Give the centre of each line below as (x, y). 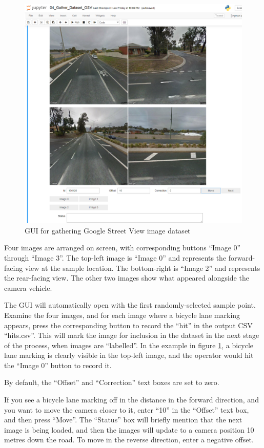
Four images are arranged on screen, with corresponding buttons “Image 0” (123, 248)
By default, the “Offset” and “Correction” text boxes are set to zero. (112, 382)
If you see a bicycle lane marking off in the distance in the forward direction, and (131, 400)
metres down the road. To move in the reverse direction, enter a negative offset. (129, 440)
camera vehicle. (28, 287)
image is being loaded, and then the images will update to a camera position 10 (129, 429)
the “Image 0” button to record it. (58, 365)
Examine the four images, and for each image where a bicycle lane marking (122, 315)
